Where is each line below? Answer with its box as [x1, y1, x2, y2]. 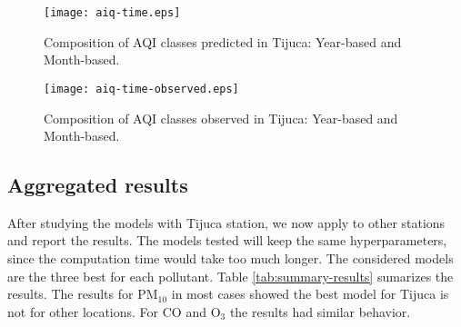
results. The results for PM [7, 284, 158, 303]
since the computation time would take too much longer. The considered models [7, 249, 454, 268]
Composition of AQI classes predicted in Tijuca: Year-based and [44, 32, 402, 51]
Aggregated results [7, 171, 188, 199]
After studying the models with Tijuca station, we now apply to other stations [7, 213, 446, 232]
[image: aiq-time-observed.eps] [44, 82, 239, 95]
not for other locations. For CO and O [7, 302, 221, 321]
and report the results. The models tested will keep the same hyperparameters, [7, 231, 447, 250]
